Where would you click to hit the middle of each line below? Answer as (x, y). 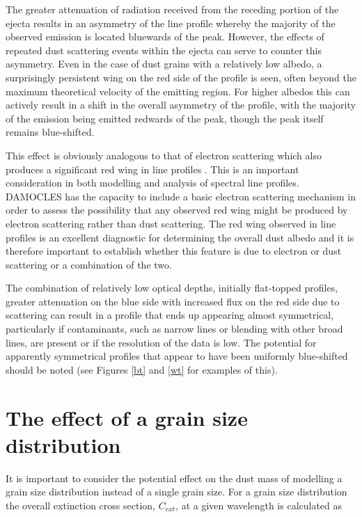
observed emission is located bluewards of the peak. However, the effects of (165, 37)
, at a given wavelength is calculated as (259, 505)
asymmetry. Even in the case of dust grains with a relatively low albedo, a (164, 64)
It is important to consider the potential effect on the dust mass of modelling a (174, 478)
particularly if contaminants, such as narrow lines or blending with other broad (174, 329)
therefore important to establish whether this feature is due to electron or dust (174, 251)
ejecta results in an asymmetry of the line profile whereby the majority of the (171, 23)
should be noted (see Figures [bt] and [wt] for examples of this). (142, 369)
